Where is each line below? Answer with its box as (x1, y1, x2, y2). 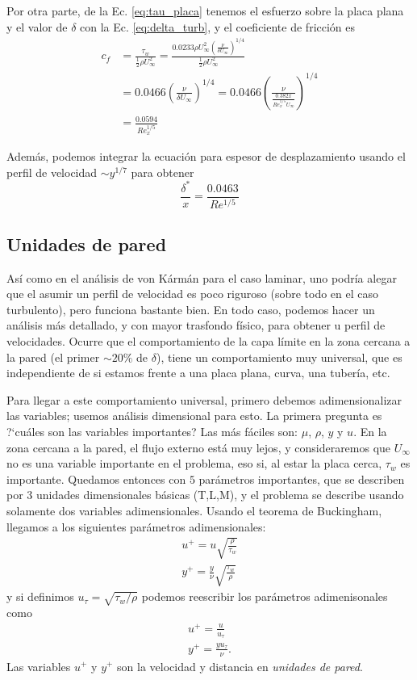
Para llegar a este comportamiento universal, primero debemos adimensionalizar (6, 391, 402, 408)
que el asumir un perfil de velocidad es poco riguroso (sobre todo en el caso (6, 285, 379, 302)
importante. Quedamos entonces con (6, 470, 186, 487)
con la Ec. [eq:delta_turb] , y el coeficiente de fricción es (80, 18, 356, 35)
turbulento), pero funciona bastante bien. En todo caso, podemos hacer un (6, 300, 375, 317)
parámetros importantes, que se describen (198, 470, 405, 487)
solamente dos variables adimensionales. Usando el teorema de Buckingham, (6, 502, 382, 518)
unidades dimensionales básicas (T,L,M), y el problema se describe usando (35, 486, 404, 503)
